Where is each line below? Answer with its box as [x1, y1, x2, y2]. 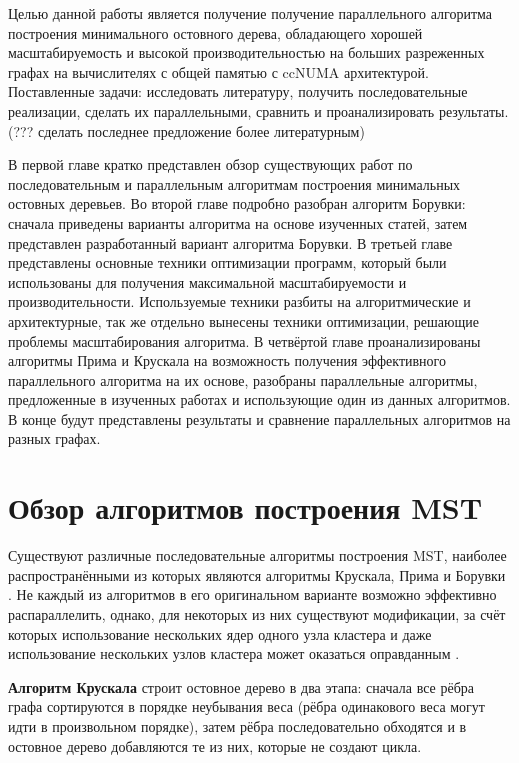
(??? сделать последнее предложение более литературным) [8, 120, 365, 141]
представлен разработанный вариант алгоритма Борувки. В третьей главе [8, 232, 453, 253]
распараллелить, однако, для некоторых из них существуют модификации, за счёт [8, 603, 506, 624]
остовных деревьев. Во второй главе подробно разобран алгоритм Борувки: [8, 193, 466, 214]
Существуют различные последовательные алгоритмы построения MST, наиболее [8, 545, 507, 566]
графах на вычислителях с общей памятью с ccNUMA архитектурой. [8, 61, 429, 82]
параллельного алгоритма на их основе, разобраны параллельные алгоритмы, [8, 369, 478, 390]
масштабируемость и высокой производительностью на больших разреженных [8, 42, 485, 63]
